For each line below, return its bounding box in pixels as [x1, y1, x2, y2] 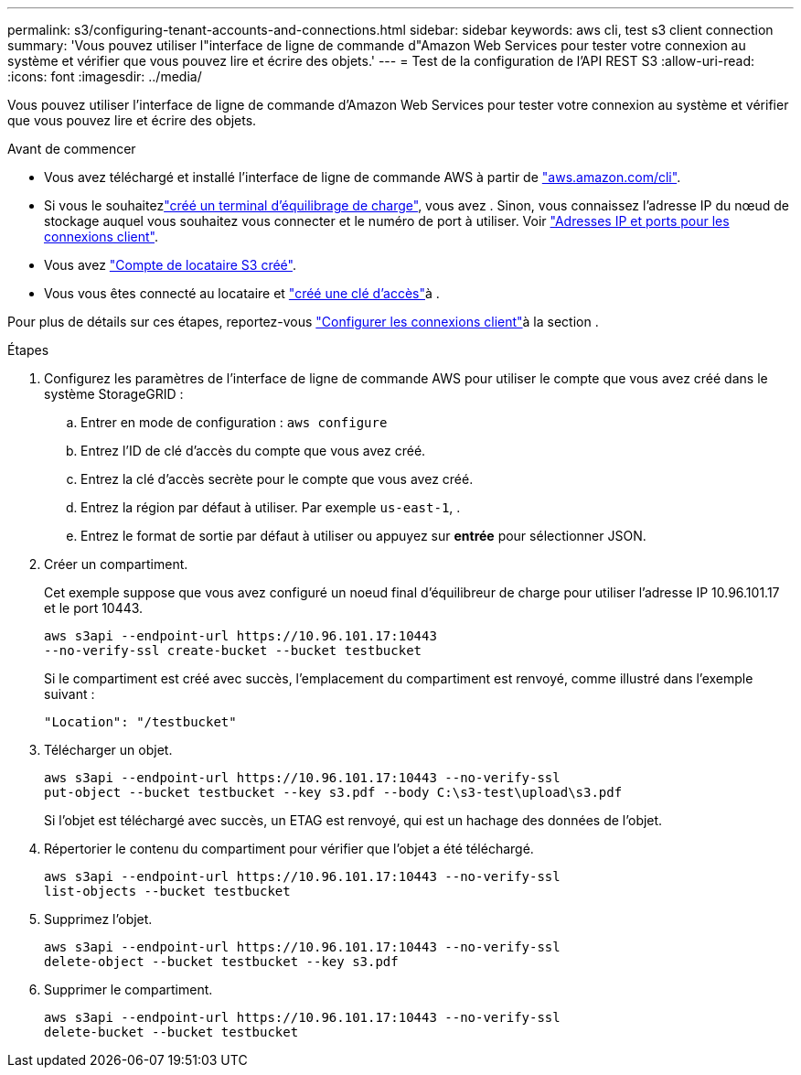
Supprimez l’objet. [44, 911, 153, 927]
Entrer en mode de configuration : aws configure [80, 414, 388, 430]
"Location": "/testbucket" [44, 715, 237, 729]
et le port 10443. [44, 600, 144, 616]
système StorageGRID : [44, 386, 184, 402]
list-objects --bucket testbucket [44, 884, 291, 898]
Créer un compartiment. [44, 556, 188, 572]
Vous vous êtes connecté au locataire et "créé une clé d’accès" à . [44, 285, 440, 301]
